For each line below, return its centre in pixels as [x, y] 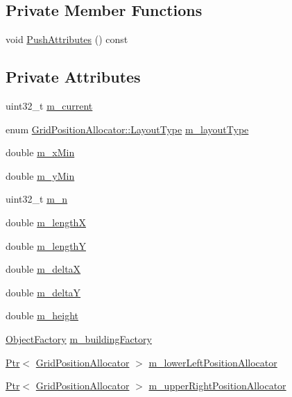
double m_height [42, 315]
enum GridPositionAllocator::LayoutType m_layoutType [127, 129]
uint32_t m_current [49, 105]
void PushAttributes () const [67, 39]
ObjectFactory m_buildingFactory [79, 338]
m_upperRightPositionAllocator [217, 386]
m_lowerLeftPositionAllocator [213, 362]
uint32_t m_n [37, 199]
